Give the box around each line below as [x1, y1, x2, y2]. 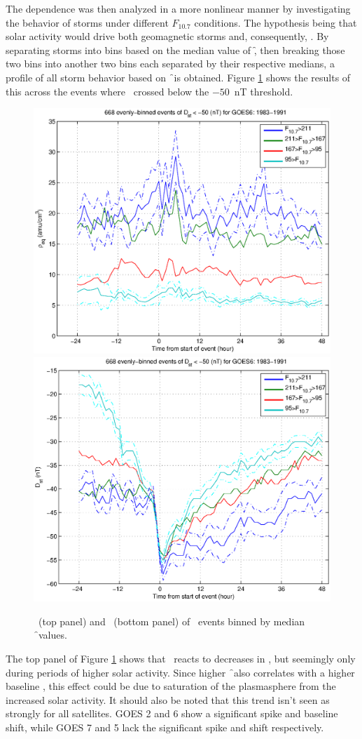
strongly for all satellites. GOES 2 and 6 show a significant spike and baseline [6, 706, 338, 721]
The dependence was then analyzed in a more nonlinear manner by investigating [6, 1, 351, 15]
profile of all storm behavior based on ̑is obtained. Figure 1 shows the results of [6, 69, 351, 84]
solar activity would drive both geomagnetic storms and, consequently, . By [6, 29, 329, 44]
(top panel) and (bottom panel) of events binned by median [38, 613, 305, 628]
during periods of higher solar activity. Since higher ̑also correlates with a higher [6, 665, 355, 679]
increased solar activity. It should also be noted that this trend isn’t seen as [6, 692, 330, 707]
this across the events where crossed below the [6, 84, 209, 98]
